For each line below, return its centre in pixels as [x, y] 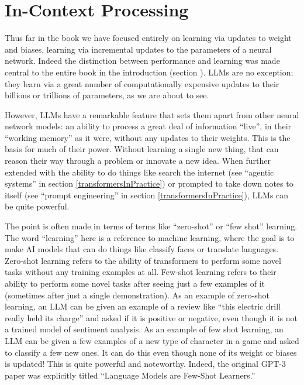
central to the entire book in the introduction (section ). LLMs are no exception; [149, 72]
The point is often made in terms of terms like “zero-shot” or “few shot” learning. [151, 226]
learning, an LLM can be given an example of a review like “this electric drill [143, 306]
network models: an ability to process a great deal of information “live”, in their [148, 126]
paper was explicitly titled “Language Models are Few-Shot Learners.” [130, 375]
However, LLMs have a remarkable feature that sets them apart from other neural [152, 114]
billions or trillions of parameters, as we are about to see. [107, 95]
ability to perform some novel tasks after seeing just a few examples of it [135, 283]
